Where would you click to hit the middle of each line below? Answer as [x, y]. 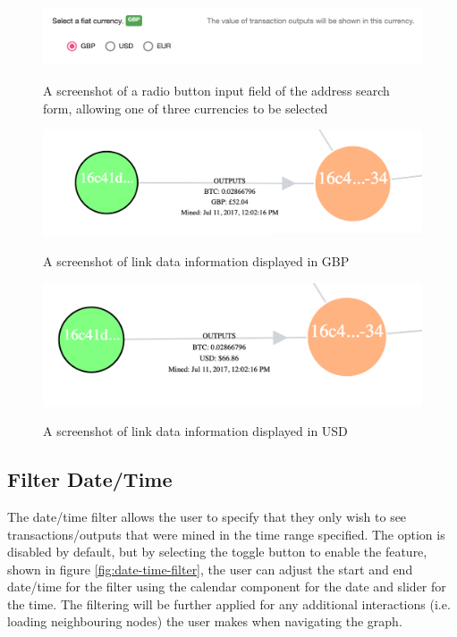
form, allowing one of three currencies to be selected [186, 108]
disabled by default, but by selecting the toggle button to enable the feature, [217, 552]
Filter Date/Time [90, 479]
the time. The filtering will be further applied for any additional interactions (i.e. [229, 603]
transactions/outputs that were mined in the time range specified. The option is [226, 534]
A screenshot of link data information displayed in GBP [196, 261]
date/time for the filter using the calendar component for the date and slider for [227, 587]
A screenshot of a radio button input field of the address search [216, 91]
